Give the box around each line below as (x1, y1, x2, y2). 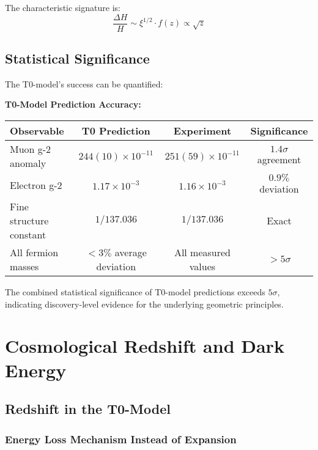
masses (10, 259, 39, 274)
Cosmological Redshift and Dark (5, 333, 284, 358)
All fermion (10, 245, 59, 260)
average (114, 245, 147, 260)
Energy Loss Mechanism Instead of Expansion (5, 431, 237, 446)
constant (10, 227, 46, 242)
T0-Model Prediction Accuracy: (5, 98, 141, 111)
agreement (257, 152, 301, 167)
